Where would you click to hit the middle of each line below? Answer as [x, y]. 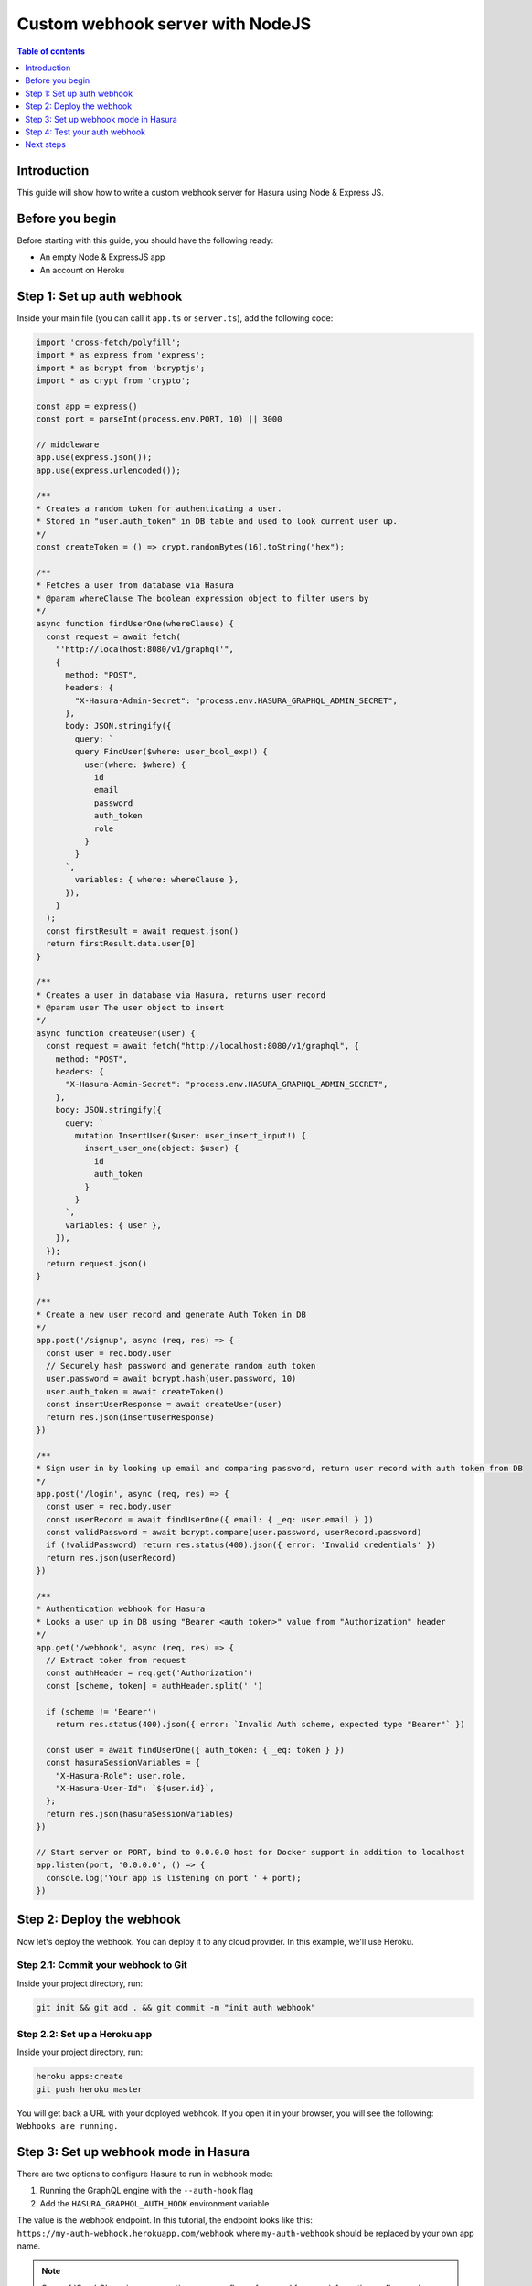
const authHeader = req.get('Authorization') [149, 1673]
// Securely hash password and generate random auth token [181, 1366]
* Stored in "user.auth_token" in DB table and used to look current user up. [217, 522]
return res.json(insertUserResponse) [130, 1417]
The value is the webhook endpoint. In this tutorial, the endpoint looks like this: [165, 2220]
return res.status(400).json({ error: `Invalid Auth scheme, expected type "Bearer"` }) [260, 1724]
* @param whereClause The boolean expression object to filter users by [202, 598]
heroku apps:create [80, 2077]
